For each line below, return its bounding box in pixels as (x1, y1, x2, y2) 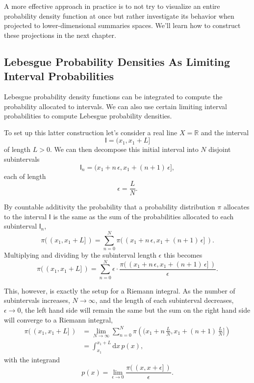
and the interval (201, 127, 249, 137)
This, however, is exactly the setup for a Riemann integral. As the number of (4, 285, 235, 295)
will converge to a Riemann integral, (4, 314, 113, 324)
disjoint (208, 144, 231, 154)
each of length (4, 171, 46, 181)
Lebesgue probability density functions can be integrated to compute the (4, 91, 223, 101)
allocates (223, 202, 250, 212)
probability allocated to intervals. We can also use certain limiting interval (4, 101, 228, 111)
